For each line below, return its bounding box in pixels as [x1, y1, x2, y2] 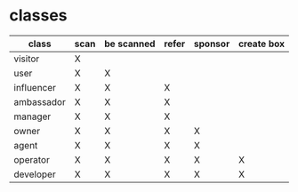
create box [238, 37, 286, 50]
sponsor [194, 37, 230, 50]
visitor [13, 52, 40, 65]
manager [13, 110, 52, 123]
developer [13, 168, 56, 180]
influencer [13, 81, 56, 93]
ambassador [13, 95, 67, 108]
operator [13, 153, 51, 165]
